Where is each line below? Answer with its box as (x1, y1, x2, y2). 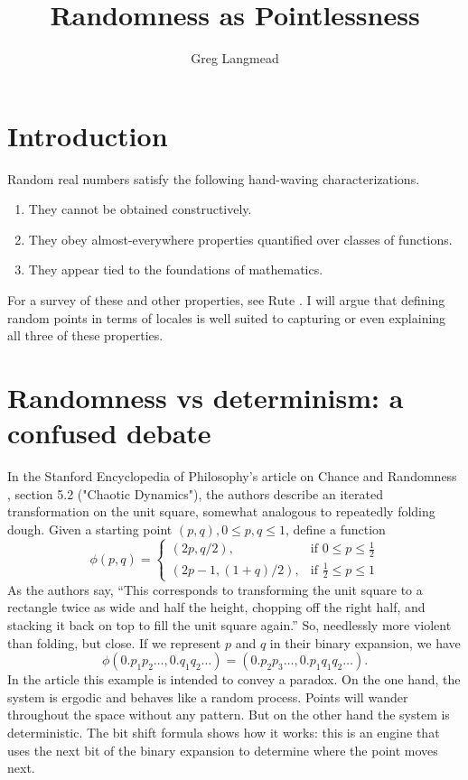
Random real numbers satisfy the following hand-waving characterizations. (7, 169, 420, 188)
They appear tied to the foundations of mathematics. (28, 260, 323, 279)
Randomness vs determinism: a (7, 379, 404, 415)
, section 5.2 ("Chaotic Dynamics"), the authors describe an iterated (7, 484, 383, 503)
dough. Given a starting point (7, 519, 173, 538)
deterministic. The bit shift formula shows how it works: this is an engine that (7, 722, 440, 741)
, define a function (285, 519, 386, 538)
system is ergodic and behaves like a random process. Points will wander (7, 687, 408, 706)
